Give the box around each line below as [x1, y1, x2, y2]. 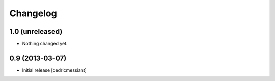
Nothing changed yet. [22, 41, 68, 47]
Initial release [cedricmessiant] [22, 67, 87, 73]
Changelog [9, 8, 57, 19]
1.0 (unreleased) [9, 27, 63, 36]
